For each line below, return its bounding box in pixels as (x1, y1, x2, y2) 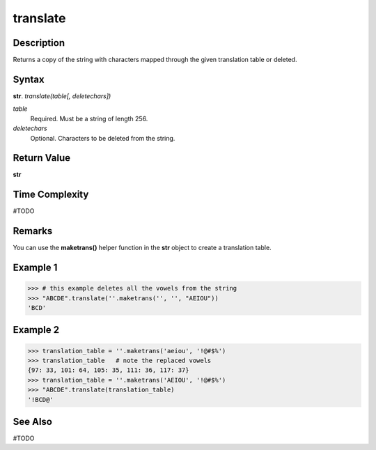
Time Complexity (13, 189, 89, 201)
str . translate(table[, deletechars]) (13, 91, 111, 100)
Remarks (13, 225, 53, 237)
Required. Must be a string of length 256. (30, 114, 148, 123)
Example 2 (13, 324, 59, 336)
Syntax (13, 73, 45, 85)
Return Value (13, 152, 71, 164)
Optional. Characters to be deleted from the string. (30, 134, 175, 142)
